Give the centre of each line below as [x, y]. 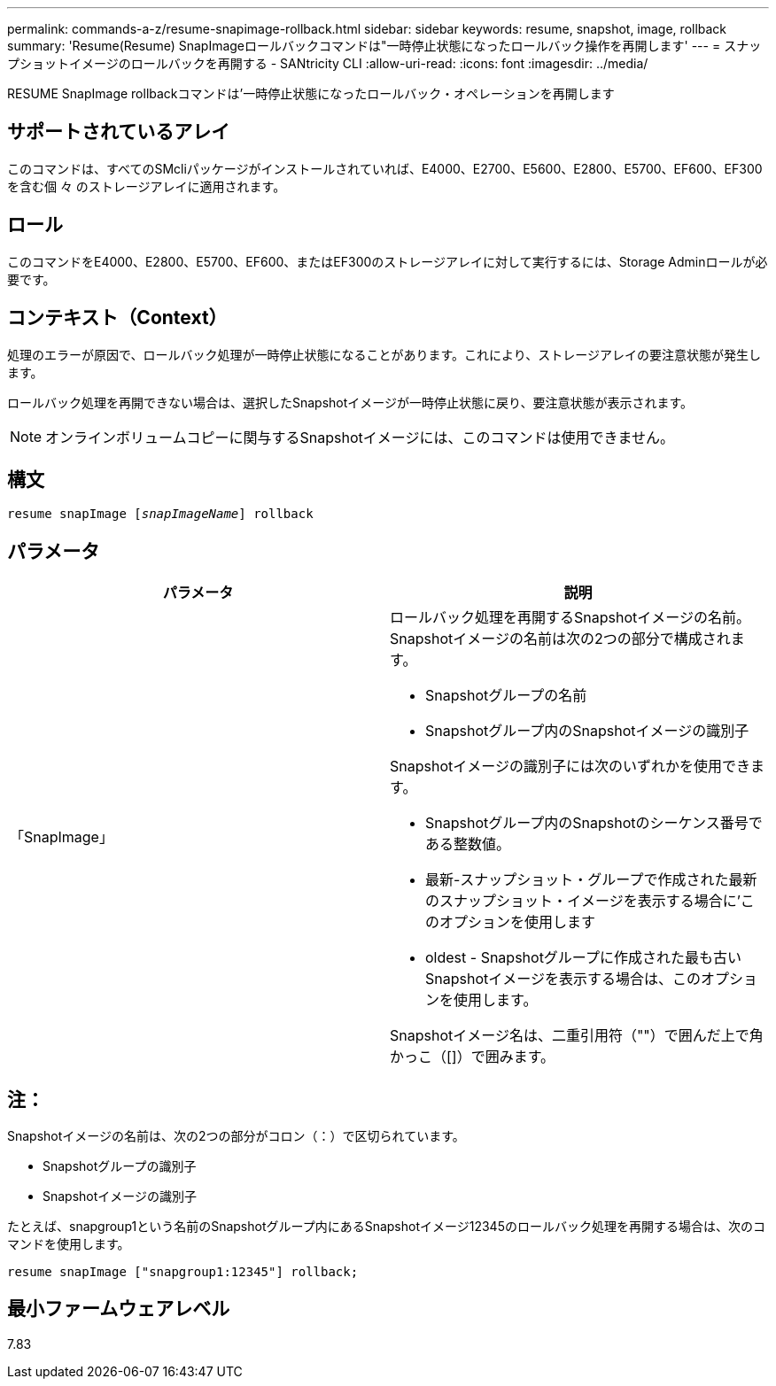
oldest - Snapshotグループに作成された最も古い [583, 958]
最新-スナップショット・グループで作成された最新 [591, 880]
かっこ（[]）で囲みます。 [473, 1057]
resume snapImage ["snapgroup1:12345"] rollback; [183, 1272]
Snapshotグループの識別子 [120, 1166]
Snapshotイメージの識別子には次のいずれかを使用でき [570, 767]
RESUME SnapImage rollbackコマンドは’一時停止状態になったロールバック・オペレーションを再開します [311, 93]
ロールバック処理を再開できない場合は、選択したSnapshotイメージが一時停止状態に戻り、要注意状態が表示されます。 [350, 402]
